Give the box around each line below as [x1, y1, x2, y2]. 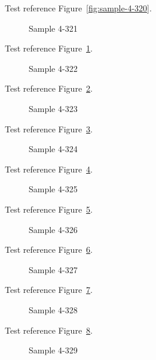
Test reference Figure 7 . [5, 283, 93, 296]
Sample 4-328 [29, 303, 78, 316]
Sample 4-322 [29, 62, 78, 74]
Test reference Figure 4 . [5, 162, 93, 175]
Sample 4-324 [29, 143, 78, 155]
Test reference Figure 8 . [5, 323, 93, 336]
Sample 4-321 [29, 22, 78, 34]
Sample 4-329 [29, 344, 78, 356]
